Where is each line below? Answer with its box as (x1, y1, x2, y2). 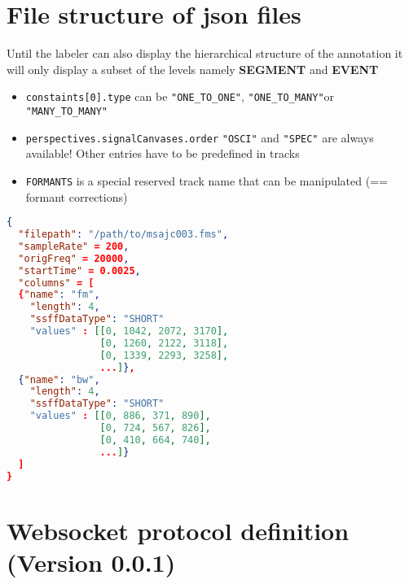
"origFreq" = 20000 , (18, 252, 130, 264)
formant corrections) (25, 188, 128, 205)
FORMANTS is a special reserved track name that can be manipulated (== (25, 172, 388, 189)
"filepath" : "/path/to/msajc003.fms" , (18, 229, 229, 240)
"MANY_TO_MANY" (25, 105, 108, 117)
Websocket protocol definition (7, 513, 350, 547)
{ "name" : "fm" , (18, 289, 100, 301)
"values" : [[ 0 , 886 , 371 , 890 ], (29, 410, 211, 422)
